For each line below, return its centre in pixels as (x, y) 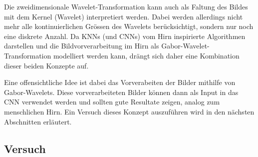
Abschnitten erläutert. (38, 121)
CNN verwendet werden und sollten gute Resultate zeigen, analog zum (112, 102)
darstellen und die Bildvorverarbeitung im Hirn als (82, 46)
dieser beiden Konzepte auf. (46, 65)
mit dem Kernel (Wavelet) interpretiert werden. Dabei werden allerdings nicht (124, 16)
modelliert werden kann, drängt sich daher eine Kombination (146, 55)
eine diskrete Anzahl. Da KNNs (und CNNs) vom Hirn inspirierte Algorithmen (125, 36)
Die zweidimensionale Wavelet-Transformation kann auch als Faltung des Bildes (126, 6)
